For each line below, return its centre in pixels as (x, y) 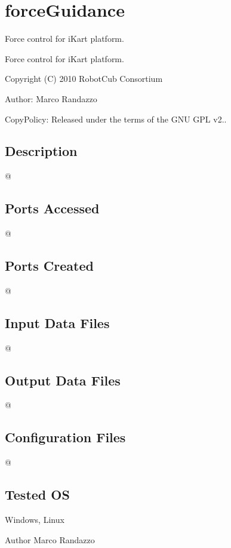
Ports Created (49, 266)
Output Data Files (63, 380)
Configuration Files (65, 437)
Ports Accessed (52, 208)
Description (41, 151)
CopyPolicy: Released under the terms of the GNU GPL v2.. (116, 119)
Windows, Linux (35, 520)
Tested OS (37, 495)
